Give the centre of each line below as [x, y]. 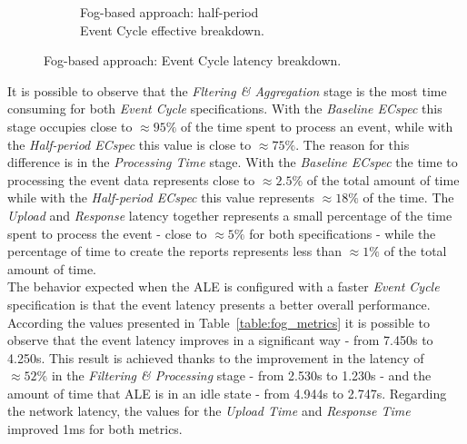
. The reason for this [353, 144]
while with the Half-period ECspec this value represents [161, 197]
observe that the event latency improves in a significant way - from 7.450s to [220, 340]
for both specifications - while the [343, 233]
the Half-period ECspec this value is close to [129, 144]
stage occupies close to [70, 126]
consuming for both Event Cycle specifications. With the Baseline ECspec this [225, 109]
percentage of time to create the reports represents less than [175, 251]
